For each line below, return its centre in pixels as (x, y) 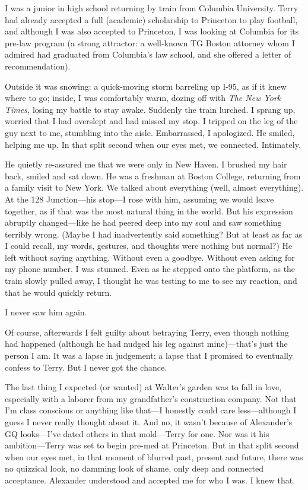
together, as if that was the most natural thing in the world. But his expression (149, 211)
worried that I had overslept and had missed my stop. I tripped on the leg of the (151, 121)
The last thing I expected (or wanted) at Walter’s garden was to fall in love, (143, 387)
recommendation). (38, 66)
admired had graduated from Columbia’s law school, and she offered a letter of (148, 54)
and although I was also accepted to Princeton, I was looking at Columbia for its (152, 31)
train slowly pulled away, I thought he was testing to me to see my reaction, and (151, 281)
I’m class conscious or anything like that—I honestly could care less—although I (151, 410)
